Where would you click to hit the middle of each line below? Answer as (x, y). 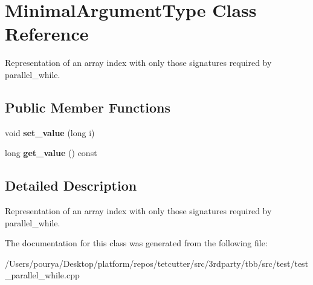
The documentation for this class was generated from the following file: (136, 243)
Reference (47, 34)
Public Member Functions (88, 107)
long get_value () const (51, 153)
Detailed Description (71, 185)
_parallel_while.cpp (42, 275)
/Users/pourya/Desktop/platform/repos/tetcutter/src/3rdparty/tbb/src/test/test (157, 263)
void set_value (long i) (50, 132)
